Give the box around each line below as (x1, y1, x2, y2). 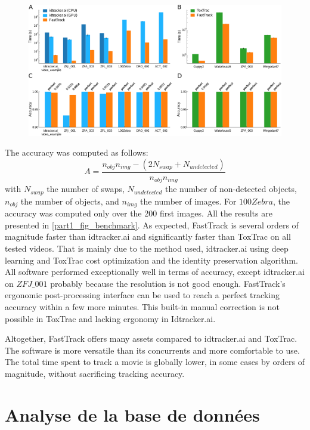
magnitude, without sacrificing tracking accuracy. (5, 367, 185, 379)
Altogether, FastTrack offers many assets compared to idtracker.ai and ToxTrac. (5, 332, 297, 345)
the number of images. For (140, 194, 237, 207)
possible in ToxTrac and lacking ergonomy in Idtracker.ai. (5, 312, 216, 324)
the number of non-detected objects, (165, 182, 297, 195)
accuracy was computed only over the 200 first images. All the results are (5, 207, 272, 219)
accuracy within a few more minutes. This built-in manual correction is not (5, 301, 280, 313)
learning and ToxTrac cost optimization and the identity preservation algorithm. (5, 253, 298, 266)
